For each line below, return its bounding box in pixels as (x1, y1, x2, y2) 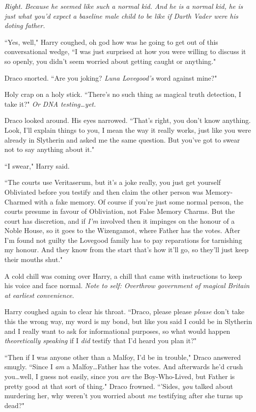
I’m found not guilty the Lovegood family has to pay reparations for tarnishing (4, 235, 242, 245)
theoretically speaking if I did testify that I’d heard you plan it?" (4, 335, 197, 346)
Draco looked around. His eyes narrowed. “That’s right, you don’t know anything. (4, 115, 251, 125)
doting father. (4, 20, 45, 30)
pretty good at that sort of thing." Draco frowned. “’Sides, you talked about (4, 381, 233, 391)
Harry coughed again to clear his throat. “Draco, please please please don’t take (4, 306, 245, 317)
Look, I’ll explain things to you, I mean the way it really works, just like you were (4, 124, 251, 135)
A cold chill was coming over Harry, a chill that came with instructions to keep (4, 270, 242, 281)
